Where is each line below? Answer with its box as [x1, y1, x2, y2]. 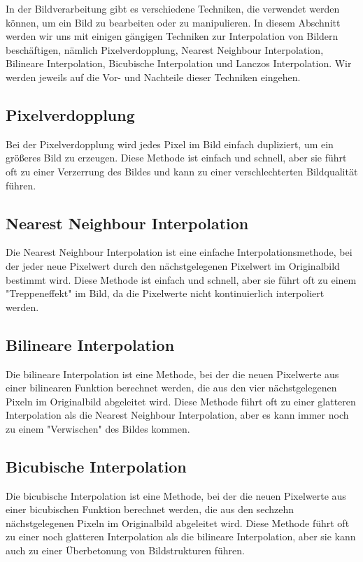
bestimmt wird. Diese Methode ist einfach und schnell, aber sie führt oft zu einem [6, 272, 357, 287]
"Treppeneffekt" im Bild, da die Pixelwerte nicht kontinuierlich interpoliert [6, 286, 325, 301]
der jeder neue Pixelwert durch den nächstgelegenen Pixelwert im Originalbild [6, 258, 340, 273]
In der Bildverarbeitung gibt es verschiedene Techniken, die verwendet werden [6, 1, 340, 15]
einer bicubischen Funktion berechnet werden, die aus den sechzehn [6, 502, 294, 517]
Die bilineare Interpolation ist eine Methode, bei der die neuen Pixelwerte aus [6, 366, 339, 381]
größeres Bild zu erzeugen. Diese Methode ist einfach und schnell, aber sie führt [6, 150, 347, 165]
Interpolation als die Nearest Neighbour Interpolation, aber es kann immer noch [6, 408, 349, 422]
